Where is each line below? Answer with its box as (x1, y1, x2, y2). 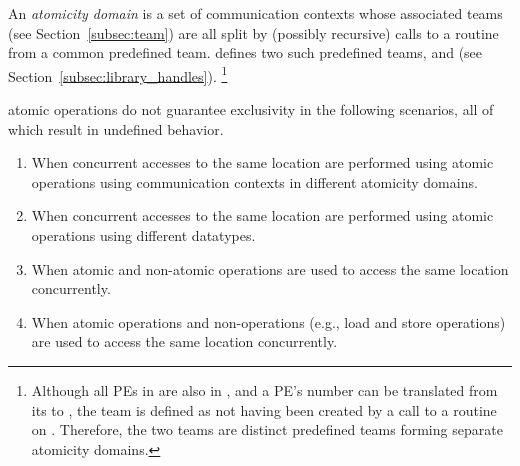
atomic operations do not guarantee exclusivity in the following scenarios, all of (8, 99, 494, 120)
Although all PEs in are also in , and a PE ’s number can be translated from (31, 379, 498, 400)
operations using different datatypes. (31, 225, 256, 245)
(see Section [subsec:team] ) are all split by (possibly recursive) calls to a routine (8, 22, 499, 43)
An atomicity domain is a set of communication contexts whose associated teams (8, 3, 503, 23)
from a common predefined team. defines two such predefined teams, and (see (8, 42, 483, 63)
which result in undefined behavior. (8, 118, 224, 139)
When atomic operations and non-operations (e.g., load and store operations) (31, 311, 506, 332)
